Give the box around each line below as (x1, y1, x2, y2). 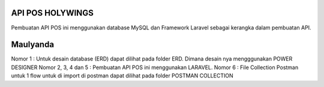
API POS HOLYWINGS (11, 8, 94, 18)
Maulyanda (11, 40, 54, 50)
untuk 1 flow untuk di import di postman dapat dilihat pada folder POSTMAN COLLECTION (11, 72, 233, 79)
